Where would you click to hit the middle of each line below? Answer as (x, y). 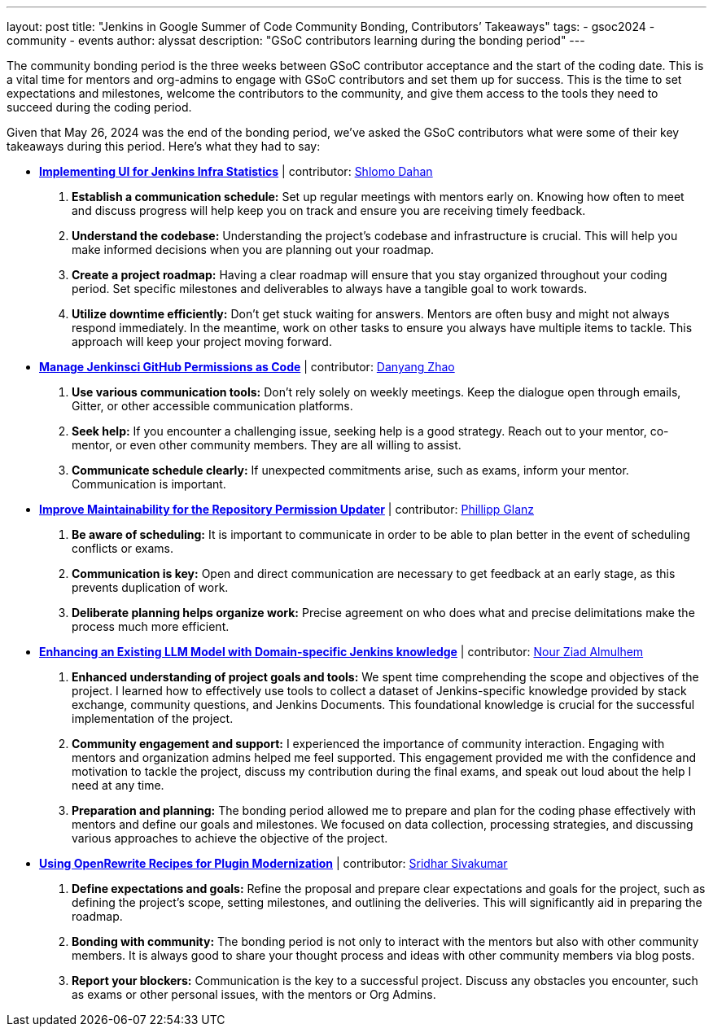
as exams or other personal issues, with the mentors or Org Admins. (254, 994)
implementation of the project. (153, 718)
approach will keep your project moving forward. (202, 341)
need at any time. (118, 785)
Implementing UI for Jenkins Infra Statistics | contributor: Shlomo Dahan (236, 171)
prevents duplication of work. (150, 587)
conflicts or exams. (123, 548)
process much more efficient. (151, 626)
